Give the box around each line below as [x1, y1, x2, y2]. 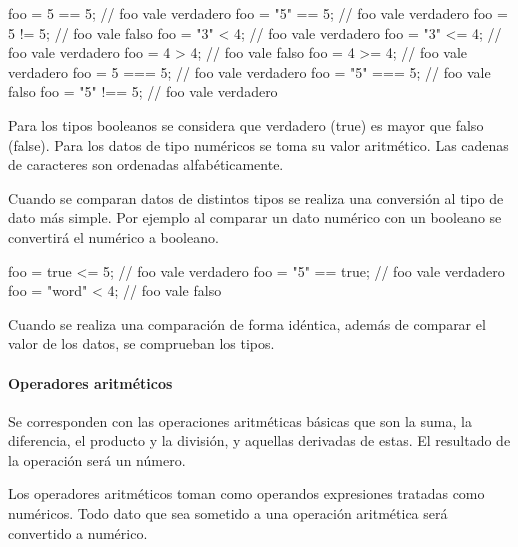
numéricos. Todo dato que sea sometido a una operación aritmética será [8, 503, 448, 524]
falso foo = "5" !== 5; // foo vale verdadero [8, 81, 278, 102]
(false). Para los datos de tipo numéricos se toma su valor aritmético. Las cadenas [8, 134, 509, 155]
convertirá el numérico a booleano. [8, 226, 219, 247]
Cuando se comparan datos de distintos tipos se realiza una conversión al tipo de [8, 187, 504, 208]
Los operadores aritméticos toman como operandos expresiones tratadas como [8, 483, 485, 504]
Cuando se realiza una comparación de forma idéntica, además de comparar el [8, 313, 486, 334]
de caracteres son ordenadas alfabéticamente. [8, 154, 284, 175]
